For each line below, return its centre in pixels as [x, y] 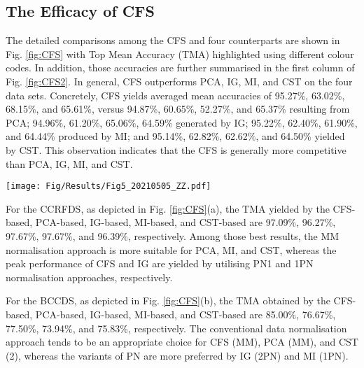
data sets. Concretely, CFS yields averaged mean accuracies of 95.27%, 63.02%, [175, 95]
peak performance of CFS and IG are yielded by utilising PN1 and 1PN [160, 263]
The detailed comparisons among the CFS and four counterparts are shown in [173, 40]
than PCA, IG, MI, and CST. [69, 163]
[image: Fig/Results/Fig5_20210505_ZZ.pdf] [108, 186]
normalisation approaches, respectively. [89, 277]
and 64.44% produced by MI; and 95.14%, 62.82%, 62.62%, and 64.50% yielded [175, 136]
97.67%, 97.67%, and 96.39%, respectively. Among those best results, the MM [173, 235]
